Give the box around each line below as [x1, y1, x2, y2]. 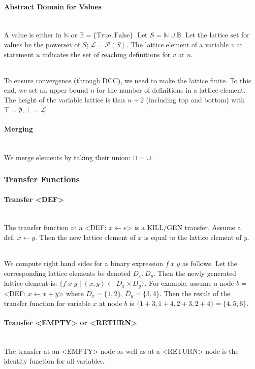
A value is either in [4, 30, 62, 40]
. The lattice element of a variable [127, 39, 229, 49]
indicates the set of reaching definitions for [42, 49, 171, 59]
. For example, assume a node [144, 278, 234, 288]
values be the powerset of [4, 39, 80, 49]
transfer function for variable [4, 298, 91, 308]
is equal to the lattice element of [144, 232, 242, 242]
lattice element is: [4, 278, 57, 288]
